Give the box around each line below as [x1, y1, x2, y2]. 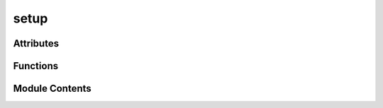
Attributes [13, 37, 60, 49]
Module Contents [13, 83, 91, 95]
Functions [13, 60, 59, 72]
